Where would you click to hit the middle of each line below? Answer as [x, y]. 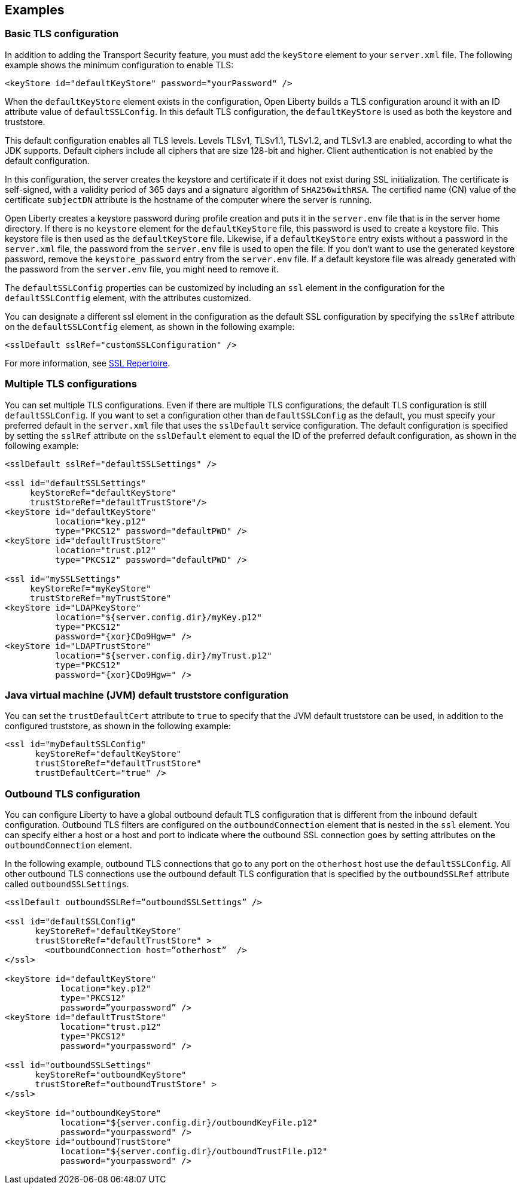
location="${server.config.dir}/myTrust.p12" [164, 655]
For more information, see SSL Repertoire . [88, 363]
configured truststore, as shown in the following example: [118, 726]
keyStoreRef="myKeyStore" [91, 588]
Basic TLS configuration [62, 34]
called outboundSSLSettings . [67, 884]
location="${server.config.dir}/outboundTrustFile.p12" [194, 1152]
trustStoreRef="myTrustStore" [101, 598]
